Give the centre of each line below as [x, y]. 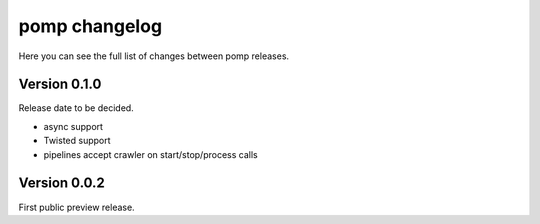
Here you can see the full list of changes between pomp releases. [154, 56]
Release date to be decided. [76, 108]
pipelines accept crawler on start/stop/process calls [151, 154]
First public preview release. [76, 207]
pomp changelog [90, 26]
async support [73, 126]
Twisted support [77, 141]
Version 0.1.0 [60, 84]
